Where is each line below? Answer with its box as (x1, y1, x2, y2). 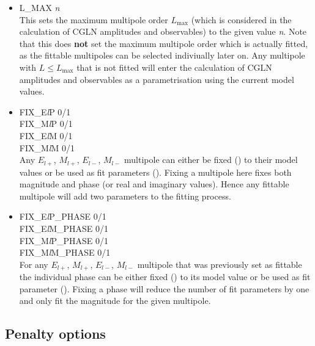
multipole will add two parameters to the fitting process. (19, 189, 231, 202)
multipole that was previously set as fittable (137, 258, 302, 270)
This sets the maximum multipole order (19, 13, 168, 26)
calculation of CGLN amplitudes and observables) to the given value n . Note (19, 25, 307, 38)
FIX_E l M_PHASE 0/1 (19, 222, 108, 234)
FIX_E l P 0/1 (19, 105, 71, 118)
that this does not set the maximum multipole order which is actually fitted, (19, 37, 308, 49)
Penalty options (5, 324, 106, 343)
